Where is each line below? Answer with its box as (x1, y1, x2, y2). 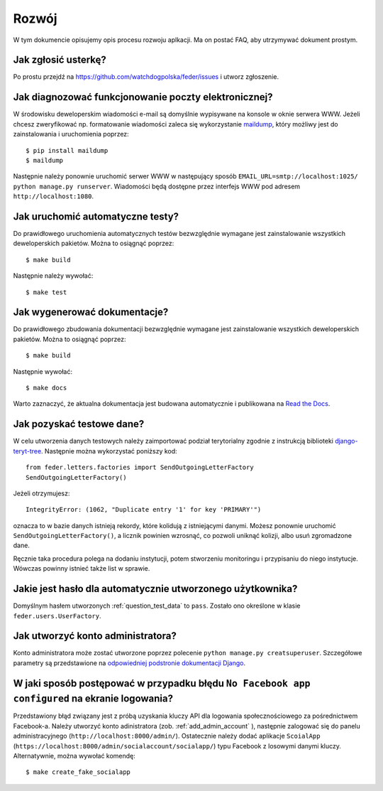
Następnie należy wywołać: (13, 271, 94, 280)
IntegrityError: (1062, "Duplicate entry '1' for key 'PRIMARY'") (26, 505, 262, 514)
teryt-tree (13, 446, 42, 455)
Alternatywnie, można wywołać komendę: (13, 751, 136, 760)
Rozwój (13, 11, 57, 26)
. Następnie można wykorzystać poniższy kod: (40, 446, 177, 455)
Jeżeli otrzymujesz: (13, 489, 70, 497)
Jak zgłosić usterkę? (13, 54, 106, 66)
